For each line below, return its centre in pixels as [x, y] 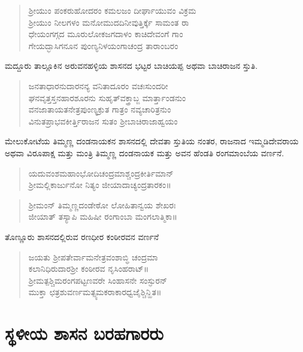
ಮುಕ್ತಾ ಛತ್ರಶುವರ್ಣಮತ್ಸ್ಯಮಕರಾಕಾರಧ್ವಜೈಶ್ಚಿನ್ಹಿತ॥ [95, 292]
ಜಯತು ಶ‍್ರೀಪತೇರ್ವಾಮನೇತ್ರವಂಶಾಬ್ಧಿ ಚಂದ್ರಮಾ [93, 257]
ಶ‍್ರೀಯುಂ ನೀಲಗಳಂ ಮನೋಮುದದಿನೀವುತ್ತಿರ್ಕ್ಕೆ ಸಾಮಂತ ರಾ [109, 22]
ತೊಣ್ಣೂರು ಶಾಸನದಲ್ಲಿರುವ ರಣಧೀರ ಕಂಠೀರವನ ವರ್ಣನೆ [82, 236]
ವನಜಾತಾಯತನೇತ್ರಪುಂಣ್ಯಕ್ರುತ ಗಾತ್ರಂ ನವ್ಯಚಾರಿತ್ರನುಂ [100, 109]
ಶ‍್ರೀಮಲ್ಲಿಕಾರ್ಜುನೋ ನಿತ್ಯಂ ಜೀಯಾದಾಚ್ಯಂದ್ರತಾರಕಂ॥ [100, 185]
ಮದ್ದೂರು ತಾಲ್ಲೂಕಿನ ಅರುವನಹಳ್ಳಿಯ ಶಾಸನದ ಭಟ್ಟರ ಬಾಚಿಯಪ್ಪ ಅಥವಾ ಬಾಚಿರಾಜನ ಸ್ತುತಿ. [131, 66]
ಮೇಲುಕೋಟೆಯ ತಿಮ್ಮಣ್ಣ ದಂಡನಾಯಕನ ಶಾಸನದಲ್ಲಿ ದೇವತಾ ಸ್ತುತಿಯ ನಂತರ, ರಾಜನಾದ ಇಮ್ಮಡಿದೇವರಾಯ [152, 141]
